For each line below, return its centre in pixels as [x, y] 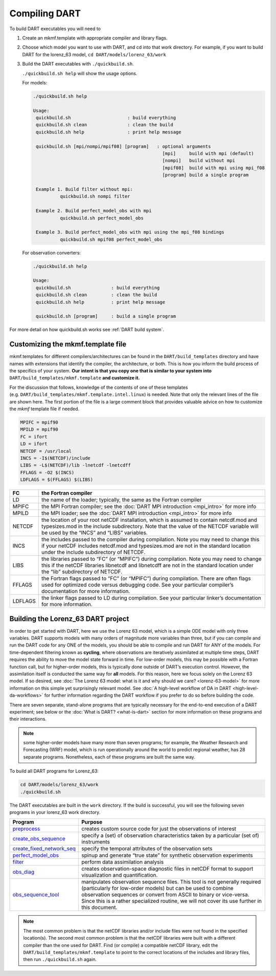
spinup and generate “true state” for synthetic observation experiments [167, 855]
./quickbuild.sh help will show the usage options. [80, 73]
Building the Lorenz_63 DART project [69, 619]
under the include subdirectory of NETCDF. [93, 552]
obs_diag [24, 872]
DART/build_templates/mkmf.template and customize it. [75, 378]
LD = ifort [34, 444]
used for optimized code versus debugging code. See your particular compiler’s [137, 585]
